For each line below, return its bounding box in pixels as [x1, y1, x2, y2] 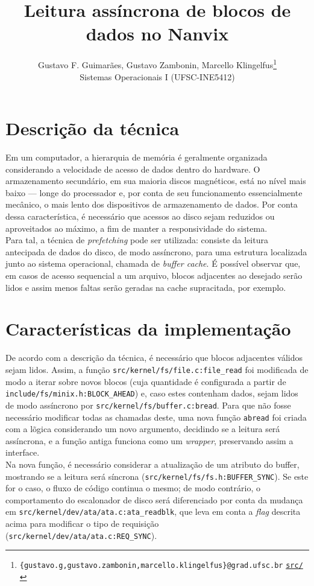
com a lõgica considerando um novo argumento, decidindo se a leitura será [5, 422, 280, 435]
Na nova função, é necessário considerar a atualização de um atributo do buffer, [5, 457, 300, 470]
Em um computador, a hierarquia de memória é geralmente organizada [5, 151, 268, 164]
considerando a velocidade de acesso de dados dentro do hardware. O [5, 162, 260, 175]
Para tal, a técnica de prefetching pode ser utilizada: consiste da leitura [5, 234, 268, 246]
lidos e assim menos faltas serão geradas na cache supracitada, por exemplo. [5, 281, 286, 293]
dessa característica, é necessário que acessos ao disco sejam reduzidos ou [5, 210, 275, 223]
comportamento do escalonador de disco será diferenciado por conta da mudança [5, 493, 303, 506]
